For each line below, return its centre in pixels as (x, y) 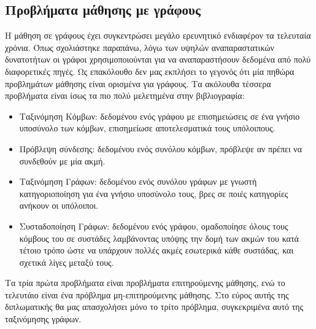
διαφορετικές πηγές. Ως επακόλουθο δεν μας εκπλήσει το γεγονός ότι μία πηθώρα (150, 71)
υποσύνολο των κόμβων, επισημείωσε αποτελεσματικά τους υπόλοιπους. (147, 128)
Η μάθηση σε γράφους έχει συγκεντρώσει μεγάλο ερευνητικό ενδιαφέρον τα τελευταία (158, 35)
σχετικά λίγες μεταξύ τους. (67, 262)
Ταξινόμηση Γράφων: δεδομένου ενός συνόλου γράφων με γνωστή (138, 181)
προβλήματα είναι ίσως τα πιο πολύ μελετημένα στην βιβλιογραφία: (125, 95)
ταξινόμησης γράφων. (43, 319)
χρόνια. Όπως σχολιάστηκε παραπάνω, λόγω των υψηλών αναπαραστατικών (140, 47)
